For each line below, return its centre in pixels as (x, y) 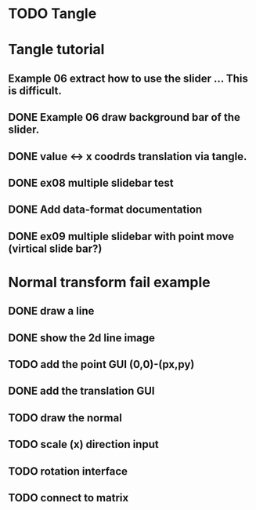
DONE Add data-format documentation (105, 210)
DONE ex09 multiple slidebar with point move (121, 236)
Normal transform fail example (109, 282)
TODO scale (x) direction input (83, 444)
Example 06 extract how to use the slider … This (128, 78)
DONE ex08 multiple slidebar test (91, 182)
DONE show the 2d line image (81, 338)
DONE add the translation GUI (81, 391)
